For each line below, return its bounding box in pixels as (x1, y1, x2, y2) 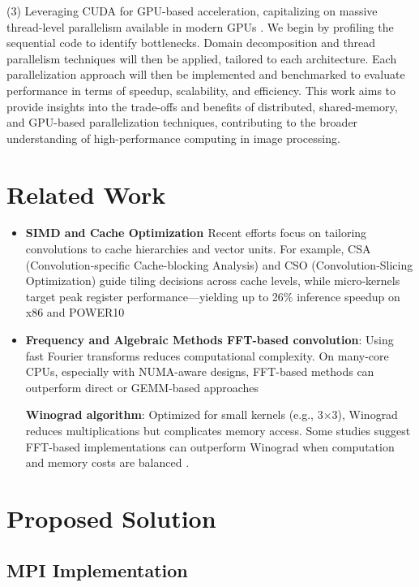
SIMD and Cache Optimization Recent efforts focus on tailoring (25, 224, 367, 241)
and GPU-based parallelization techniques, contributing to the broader (6, 114, 358, 131)
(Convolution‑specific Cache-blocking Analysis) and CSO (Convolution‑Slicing (25, 256, 413, 273)
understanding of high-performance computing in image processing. (6, 129, 340, 146)
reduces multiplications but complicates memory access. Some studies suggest (25, 422, 411, 438)
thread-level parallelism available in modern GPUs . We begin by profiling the (6, 18, 394, 35)
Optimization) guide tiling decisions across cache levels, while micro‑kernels (25, 272, 400, 289)
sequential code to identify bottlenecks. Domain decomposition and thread (6, 34, 376, 51)
